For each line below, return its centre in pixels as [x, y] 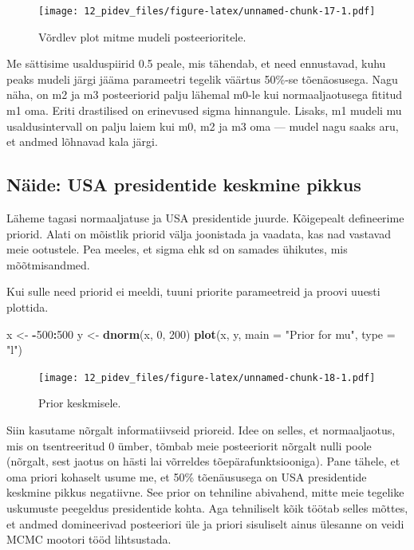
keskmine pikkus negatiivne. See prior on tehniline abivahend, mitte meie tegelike [205, 492]
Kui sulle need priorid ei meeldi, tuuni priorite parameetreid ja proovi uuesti [193, 291]
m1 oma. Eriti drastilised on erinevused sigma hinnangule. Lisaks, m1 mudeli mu [204, 110]
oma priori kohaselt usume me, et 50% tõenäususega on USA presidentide [187, 476]
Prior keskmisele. [80, 403]
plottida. [28, 306]
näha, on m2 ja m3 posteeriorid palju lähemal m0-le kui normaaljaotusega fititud [205, 94]
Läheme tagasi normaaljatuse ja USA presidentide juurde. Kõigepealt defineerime [205, 218]
